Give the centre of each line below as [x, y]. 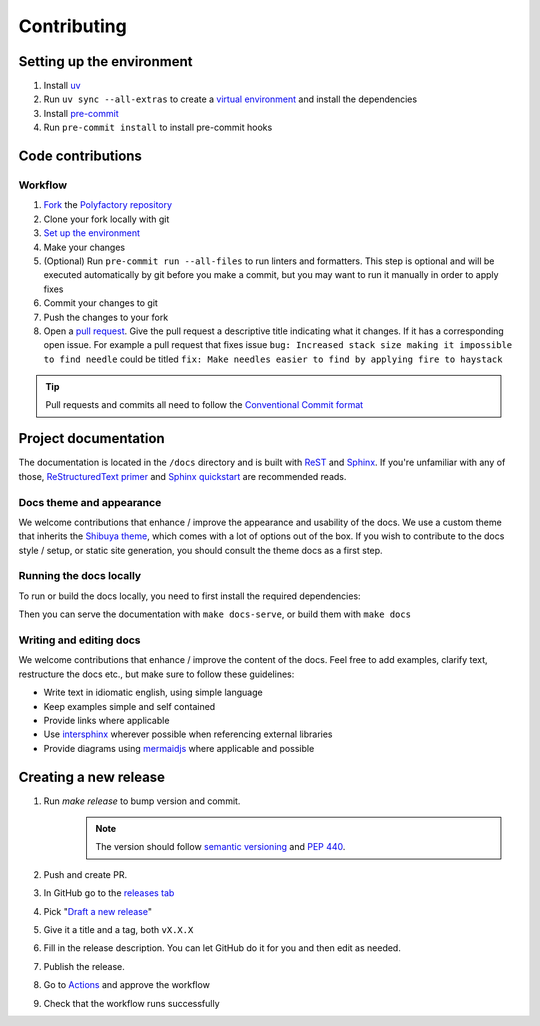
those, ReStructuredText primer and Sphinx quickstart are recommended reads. [182, 476]
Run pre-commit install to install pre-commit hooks [158, 127]
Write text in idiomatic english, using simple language [153, 692]
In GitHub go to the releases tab [109, 893]
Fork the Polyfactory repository [108, 205]
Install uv [62, 86]
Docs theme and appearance [90, 502]
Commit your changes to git [101, 303]
